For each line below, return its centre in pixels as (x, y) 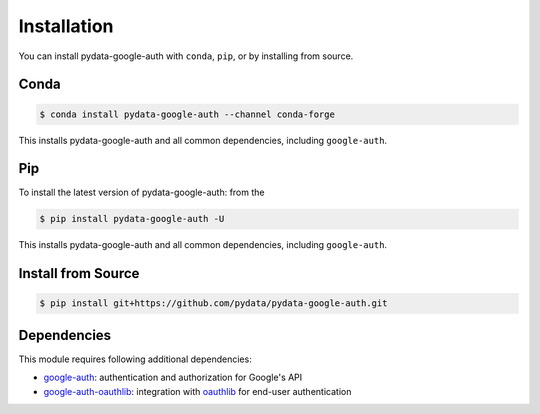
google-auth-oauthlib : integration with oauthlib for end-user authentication (197, 391)
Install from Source (79, 273)
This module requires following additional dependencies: (135, 359)
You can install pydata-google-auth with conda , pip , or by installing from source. (186, 56)
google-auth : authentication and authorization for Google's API (173, 377)
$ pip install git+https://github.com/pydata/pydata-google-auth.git (213, 303)
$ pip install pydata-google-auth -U (132, 219)
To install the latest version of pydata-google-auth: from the (141, 192)
